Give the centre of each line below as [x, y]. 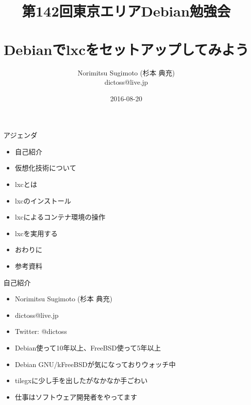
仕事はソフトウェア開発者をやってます [76, 396]
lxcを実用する [36, 233]
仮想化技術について [46, 168]
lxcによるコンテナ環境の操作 [60, 217]
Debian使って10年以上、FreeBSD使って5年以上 [88, 348]
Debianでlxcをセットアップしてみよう [126, 49]
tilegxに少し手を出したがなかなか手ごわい [81, 380]
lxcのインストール [43, 200]
